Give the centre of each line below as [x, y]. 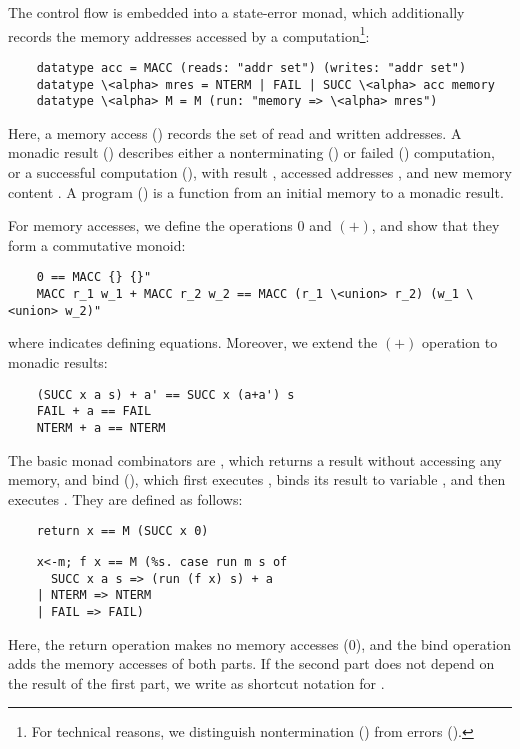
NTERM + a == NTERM [101, 427]
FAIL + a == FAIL [94, 411]
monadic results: [58, 361]
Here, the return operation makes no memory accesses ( [178, 643]
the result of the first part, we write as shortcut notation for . [196, 682]
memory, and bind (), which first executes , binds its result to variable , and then [257, 479]
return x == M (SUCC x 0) [122, 531]
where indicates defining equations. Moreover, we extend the [193, 342]
